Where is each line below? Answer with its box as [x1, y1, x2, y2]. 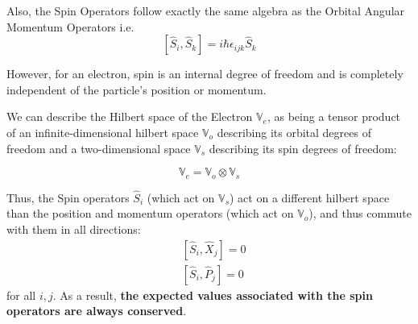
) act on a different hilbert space [230, 189, 390, 206]
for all [6, 286, 36, 303]
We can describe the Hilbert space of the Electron [6, 108, 253, 125]
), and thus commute [308, 205, 412, 222]
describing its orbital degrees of [217, 123, 371, 140]
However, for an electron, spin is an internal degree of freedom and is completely [6, 65, 404, 82]
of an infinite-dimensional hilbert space [6, 123, 199, 140]
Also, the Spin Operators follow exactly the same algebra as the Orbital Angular [6, 2, 405, 19]
